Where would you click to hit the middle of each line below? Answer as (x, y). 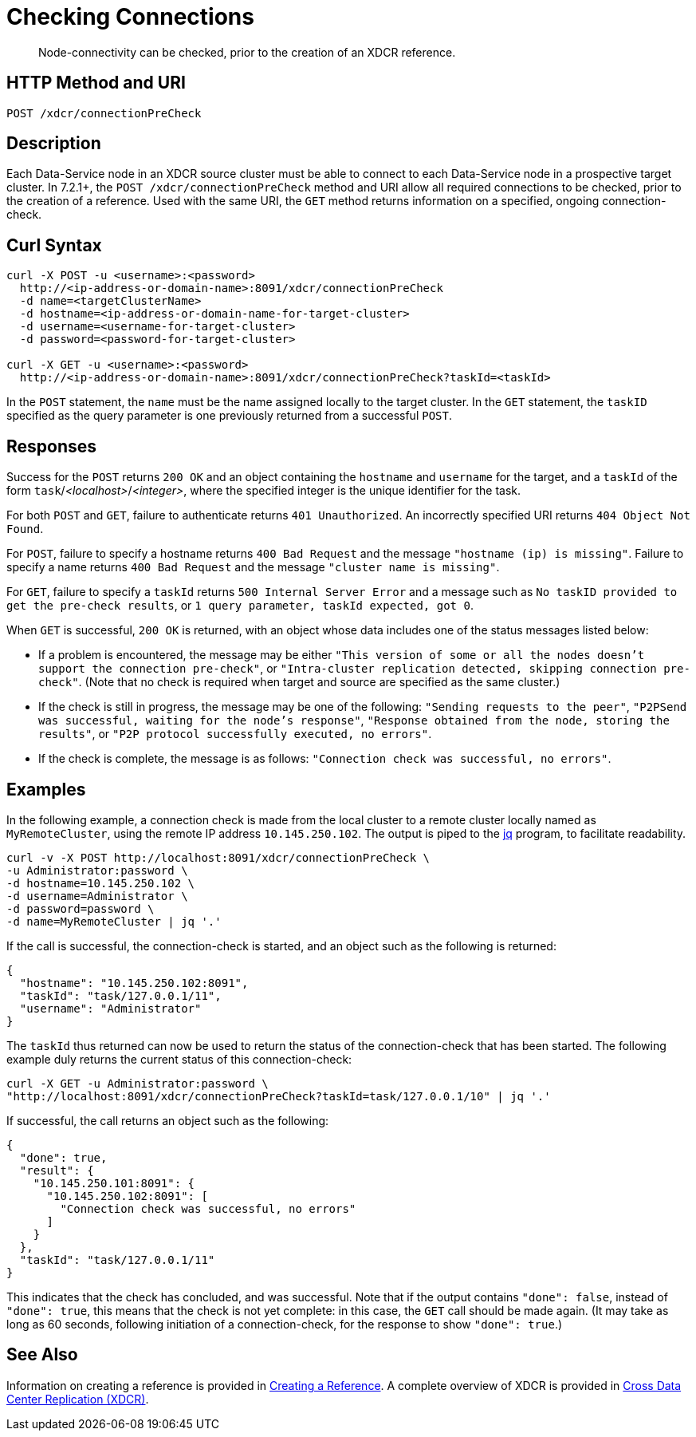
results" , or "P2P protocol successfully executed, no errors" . (235, 734)
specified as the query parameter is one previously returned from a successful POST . (229, 416)
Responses (52, 446)
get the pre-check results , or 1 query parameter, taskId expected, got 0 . (240, 606)
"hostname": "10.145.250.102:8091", (134, 983)
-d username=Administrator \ (97, 896)
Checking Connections (130, 17)
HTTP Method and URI (96, 83)
